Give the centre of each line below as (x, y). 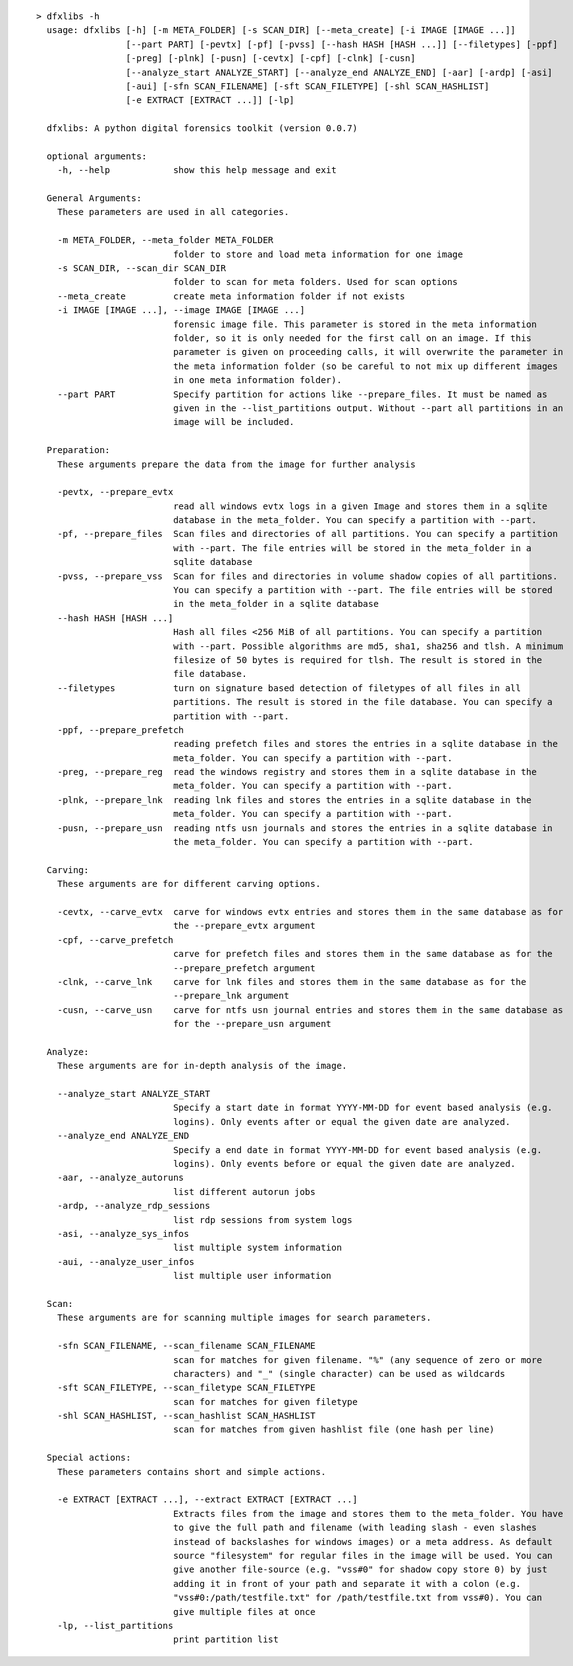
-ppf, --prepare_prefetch (120, 729)
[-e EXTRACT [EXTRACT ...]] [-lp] (210, 100)
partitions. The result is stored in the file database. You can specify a (363, 702)
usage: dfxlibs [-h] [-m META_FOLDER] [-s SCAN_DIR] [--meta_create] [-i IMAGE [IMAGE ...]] (281, 30)
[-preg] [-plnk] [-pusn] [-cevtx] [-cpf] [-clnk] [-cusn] (270, 58)
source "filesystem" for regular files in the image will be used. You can (363, 1555)
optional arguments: (97, 156)
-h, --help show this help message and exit (196, 170)
